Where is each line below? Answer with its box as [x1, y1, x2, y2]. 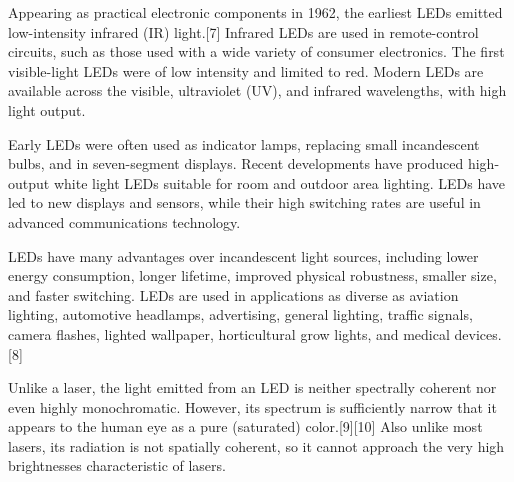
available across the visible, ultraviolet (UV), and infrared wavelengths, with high [8, 80, 507, 101]
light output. [8, 99, 86, 120]
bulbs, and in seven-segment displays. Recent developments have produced [8, 153, 464, 174]
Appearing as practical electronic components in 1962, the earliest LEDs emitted [8, 2, 503, 22]
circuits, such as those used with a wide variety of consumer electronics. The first [8, 41, 505, 62]
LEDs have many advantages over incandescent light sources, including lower [8, 245, 479, 266]
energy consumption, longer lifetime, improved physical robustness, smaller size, [8, 265, 497, 286]
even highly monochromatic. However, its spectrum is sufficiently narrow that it [8, 396, 497, 417]
